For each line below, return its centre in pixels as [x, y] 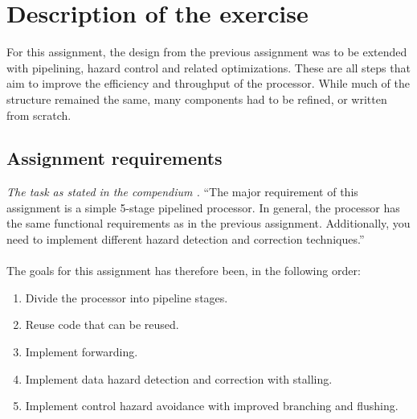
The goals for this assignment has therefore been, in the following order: [184, 271]
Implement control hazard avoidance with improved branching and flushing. [212, 406]
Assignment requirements [114, 158]
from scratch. [39, 115]
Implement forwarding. [82, 352]
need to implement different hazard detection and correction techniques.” [186, 239]
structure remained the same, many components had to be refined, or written [197, 99]
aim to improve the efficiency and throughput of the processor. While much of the [208, 83]
